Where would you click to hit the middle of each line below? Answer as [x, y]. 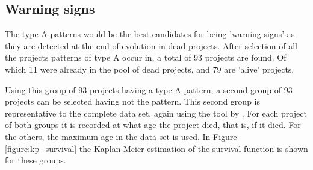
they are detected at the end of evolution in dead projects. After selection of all [151, 45]
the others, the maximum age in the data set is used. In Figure [121, 136]
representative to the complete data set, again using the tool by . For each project [156, 113]
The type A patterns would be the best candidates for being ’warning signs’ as [150, 34]
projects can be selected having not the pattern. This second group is [132, 101]
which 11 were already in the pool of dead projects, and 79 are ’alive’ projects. [150, 69]
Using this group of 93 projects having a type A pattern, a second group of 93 [149, 89]
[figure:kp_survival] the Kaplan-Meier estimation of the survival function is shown [156, 148]
